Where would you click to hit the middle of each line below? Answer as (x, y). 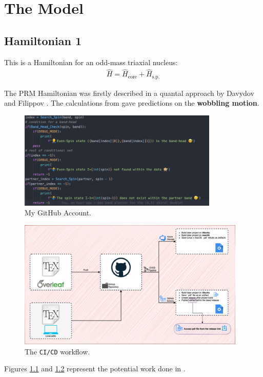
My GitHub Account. (58, 213)
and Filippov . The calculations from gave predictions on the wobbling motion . (132, 103)
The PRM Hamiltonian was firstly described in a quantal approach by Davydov (129, 93)
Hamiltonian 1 (43, 40)
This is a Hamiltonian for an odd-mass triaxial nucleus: (91, 62)
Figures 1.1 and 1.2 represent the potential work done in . (95, 369)
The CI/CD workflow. (57, 351)
